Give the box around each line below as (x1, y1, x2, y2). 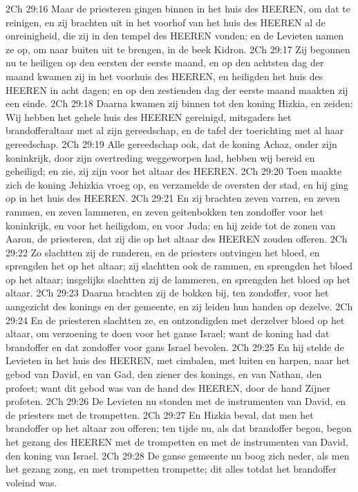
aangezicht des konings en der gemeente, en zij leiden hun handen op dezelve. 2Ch (6, 299, 353, 314)
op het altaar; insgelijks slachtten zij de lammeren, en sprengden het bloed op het (6, 272, 350, 286)
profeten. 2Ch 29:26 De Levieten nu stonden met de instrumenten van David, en (6, 394, 346, 408)
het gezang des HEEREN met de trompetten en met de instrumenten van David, (6, 435, 348, 448)
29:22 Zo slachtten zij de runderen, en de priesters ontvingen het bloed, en (6, 245, 320, 259)
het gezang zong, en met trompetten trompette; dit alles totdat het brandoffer (6, 462, 337, 476)
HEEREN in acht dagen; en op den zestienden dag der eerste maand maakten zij (6, 82, 348, 97)
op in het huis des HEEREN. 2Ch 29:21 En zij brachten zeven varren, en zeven (6, 191, 340, 205)
